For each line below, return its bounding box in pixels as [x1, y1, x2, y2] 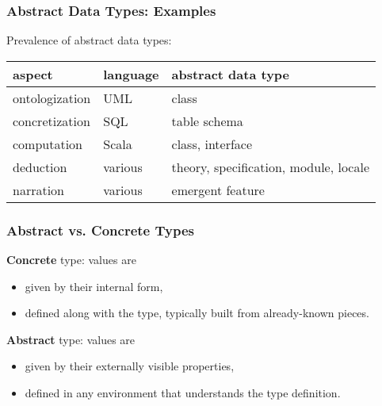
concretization [13, 111, 90, 130]
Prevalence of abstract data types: [6, 32, 172, 48]
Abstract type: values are [6, 331, 136, 347]
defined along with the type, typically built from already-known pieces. [25, 304, 369, 321]
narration [13, 180, 65, 199]
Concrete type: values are [6, 251, 136, 268]
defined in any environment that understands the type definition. [25, 385, 341, 400]
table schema [171, 111, 243, 130]
